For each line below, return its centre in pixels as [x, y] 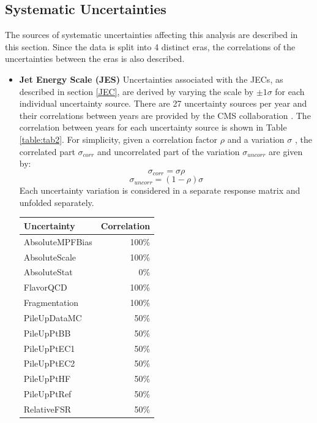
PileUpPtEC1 [49, 348]
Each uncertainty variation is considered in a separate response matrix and [160, 190]
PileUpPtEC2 [49, 363]
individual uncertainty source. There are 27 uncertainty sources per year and [163, 103]
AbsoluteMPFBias [58, 241]
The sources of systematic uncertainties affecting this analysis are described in [151, 35]
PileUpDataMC [53, 317]
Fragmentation [51, 303]
